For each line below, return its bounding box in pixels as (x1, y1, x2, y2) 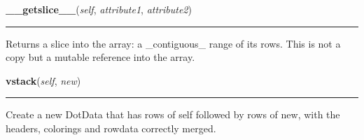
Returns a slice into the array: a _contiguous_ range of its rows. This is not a (6, 36, 341, 50)
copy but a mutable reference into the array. (6, 50, 195, 64)
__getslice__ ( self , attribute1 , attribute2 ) (6, 2, 192, 16)
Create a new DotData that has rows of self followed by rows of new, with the (6, 107, 340, 122)
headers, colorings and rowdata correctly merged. (6, 120, 216, 135)
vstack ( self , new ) (6, 73, 81, 87)
